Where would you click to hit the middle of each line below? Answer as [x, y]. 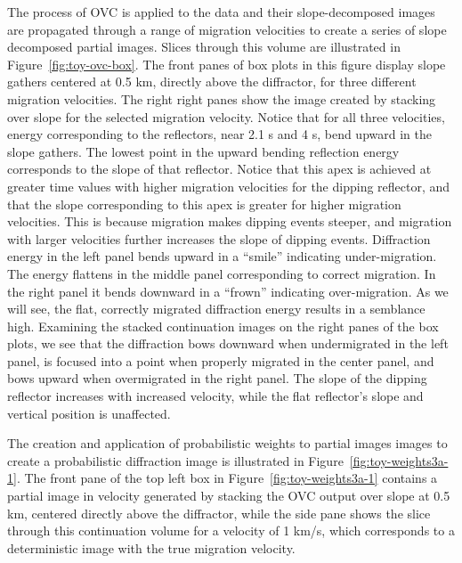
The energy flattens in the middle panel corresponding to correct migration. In [222, 273]
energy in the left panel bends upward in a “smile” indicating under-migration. [222, 256]
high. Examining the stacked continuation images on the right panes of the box [223, 326]
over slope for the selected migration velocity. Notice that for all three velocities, [226, 116]
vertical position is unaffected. [89, 413]
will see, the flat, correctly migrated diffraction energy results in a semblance [216, 309]
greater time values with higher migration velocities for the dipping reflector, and [229, 186]
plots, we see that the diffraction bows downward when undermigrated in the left [228, 343]
